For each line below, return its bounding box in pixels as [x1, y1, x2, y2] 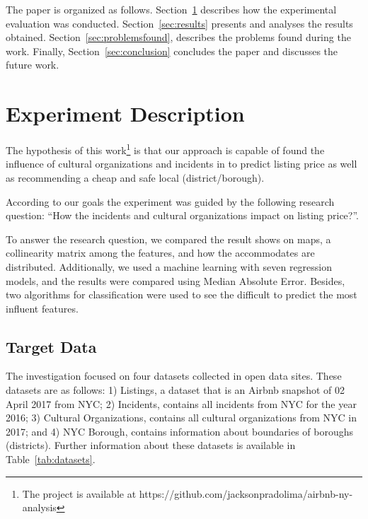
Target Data [6, 335, 97, 357]
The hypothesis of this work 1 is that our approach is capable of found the [6, 141, 325, 157]
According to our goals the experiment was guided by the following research [6, 194, 335, 209]
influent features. [6, 301, 79, 315]
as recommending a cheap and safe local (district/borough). [6, 170, 265, 185]
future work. [6, 57, 59, 72]
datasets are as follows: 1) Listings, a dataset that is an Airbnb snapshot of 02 [6, 383, 345, 397]
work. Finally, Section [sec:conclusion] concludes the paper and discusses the [6, 43, 338, 58]
